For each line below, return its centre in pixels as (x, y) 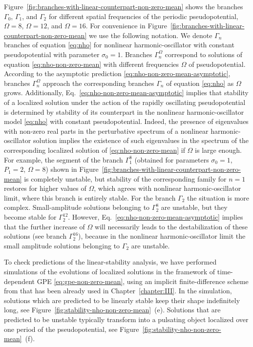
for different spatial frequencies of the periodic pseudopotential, (143, 16)
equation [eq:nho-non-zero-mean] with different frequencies (92, 64)
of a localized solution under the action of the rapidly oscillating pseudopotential (125, 102)
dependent (20, 281)
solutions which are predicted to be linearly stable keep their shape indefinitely (122, 300)
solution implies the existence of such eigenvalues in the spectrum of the (141, 140)
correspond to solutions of (204, 54)
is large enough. (218, 150)
